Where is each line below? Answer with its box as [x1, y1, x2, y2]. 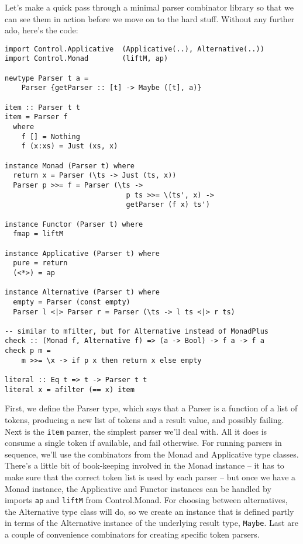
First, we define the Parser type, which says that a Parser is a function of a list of [5, 402, 298, 414]
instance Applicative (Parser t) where [5, 249, 160, 258]
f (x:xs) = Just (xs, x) [21, 142, 118, 151]
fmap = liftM [13, 230, 64, 238]
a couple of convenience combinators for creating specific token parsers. [5, 528, 260, 540]
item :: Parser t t [5, 103, 80, 112]
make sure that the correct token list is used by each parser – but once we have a [5, 471, 296, 483]
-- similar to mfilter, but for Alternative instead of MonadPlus [5, 327, 269, 335]
